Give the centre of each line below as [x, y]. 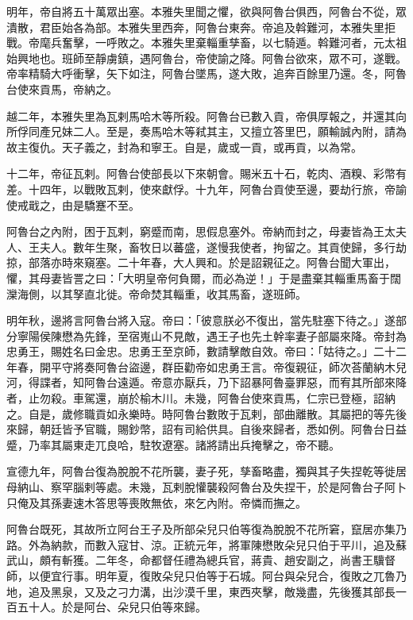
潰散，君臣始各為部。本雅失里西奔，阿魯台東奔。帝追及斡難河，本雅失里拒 [201, 27]
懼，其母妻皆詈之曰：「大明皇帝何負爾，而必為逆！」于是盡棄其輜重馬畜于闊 [204, 277]
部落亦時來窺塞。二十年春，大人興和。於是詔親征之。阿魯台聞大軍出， [212, 262]
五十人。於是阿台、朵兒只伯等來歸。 [112, 607]
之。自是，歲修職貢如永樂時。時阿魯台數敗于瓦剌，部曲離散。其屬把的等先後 [206, 413]
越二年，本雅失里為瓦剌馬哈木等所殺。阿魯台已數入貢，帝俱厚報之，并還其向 [206, 116]
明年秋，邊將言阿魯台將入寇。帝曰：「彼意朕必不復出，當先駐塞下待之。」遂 [201, 320]
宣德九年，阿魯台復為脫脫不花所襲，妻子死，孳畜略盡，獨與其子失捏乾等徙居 [206, 471]
